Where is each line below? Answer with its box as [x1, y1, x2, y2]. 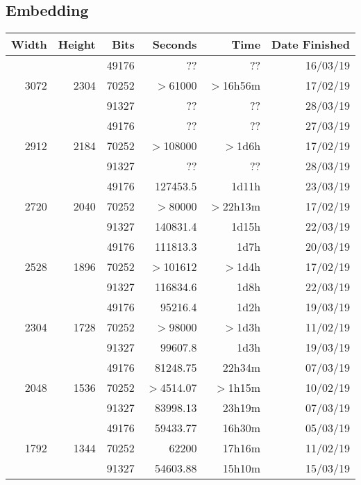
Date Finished [271, 36, 351, 53]
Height [58, 36, 96, 53]
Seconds [152, 36, 197, 53]
